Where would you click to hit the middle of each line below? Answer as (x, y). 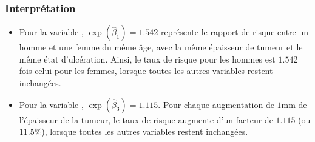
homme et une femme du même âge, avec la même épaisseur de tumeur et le (161, 47)
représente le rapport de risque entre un (235, 32)
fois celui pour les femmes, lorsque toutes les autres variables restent (146, 71)
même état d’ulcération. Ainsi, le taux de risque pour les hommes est (147, 59)
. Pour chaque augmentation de (216, 104)
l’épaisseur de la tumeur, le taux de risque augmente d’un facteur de (146, 119)
